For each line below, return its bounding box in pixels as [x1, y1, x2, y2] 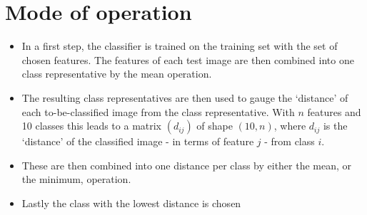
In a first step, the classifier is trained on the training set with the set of [21, 38, 338, 53]
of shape [196, 118, 233, 133]
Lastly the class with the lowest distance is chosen [21, 195, 241, 210]
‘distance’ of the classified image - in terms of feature [21, 134, 254, 149]
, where [273, 118, 306, 133]
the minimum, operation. [21, 172, 131, 187]
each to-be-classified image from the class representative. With [21, 104, 295, 119]
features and [307, 104, 361, 119]
